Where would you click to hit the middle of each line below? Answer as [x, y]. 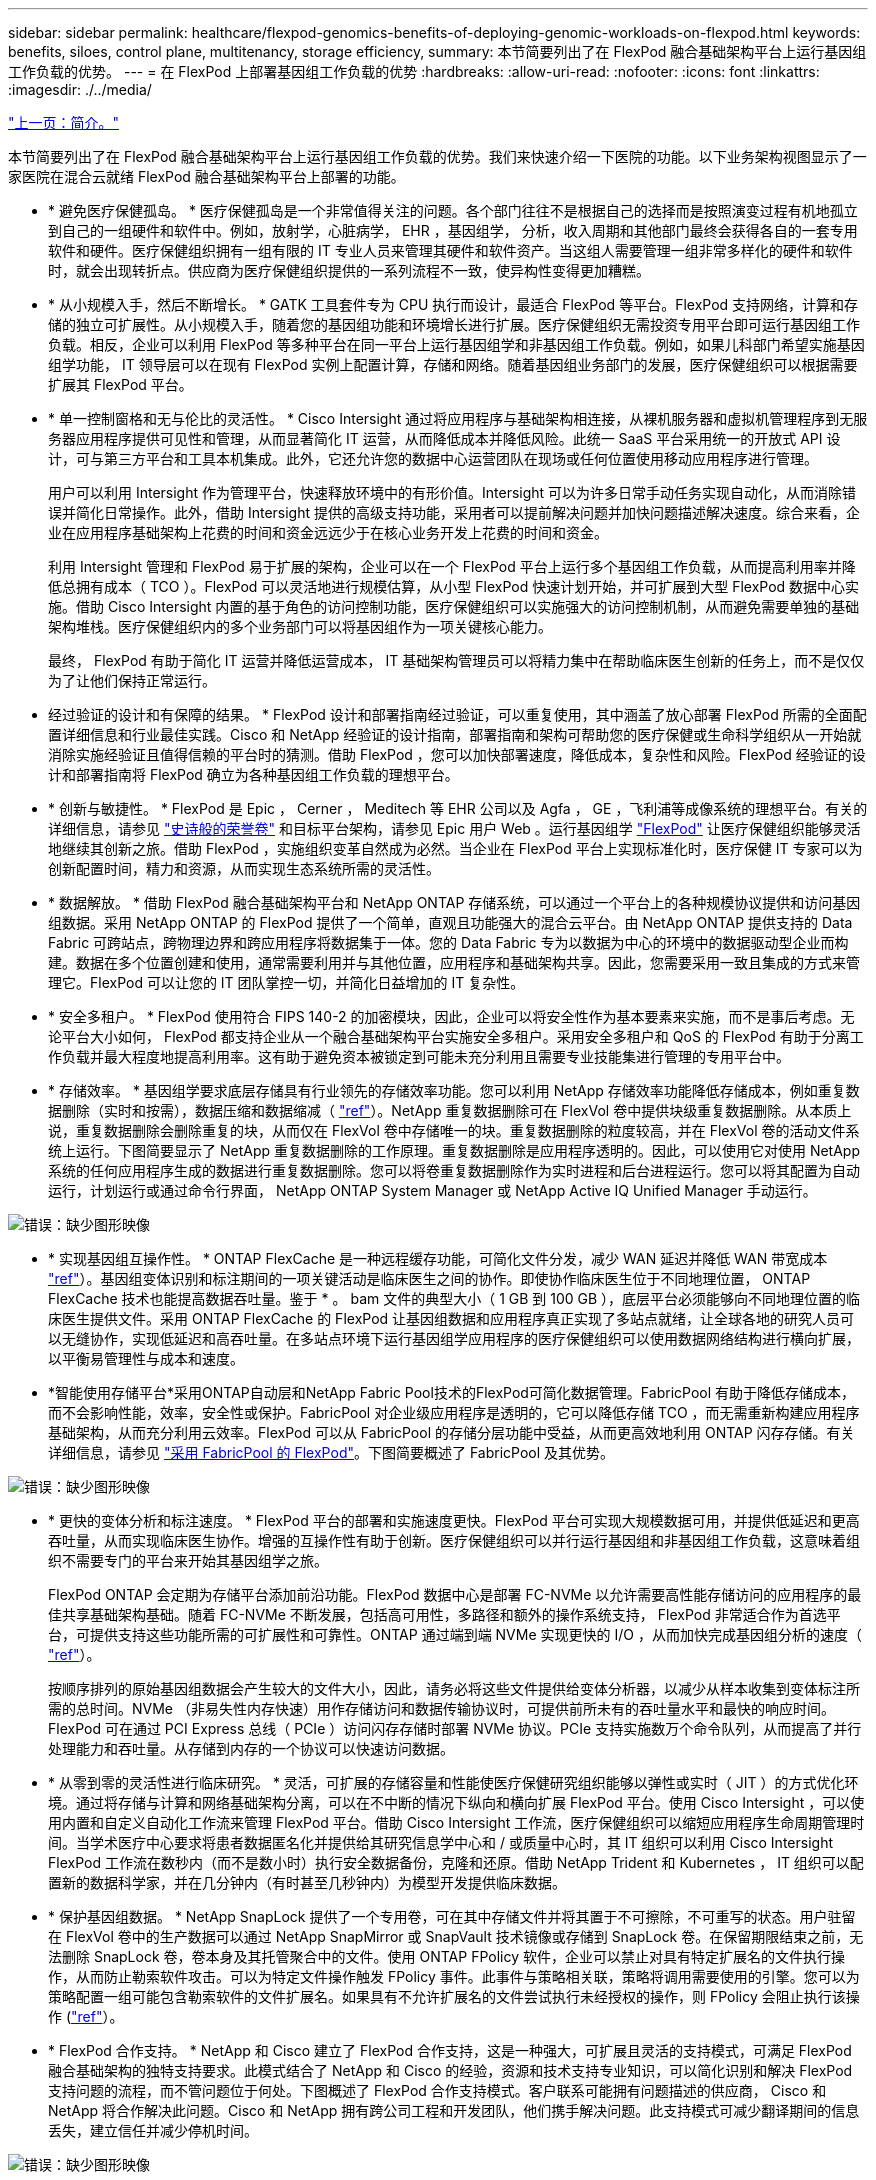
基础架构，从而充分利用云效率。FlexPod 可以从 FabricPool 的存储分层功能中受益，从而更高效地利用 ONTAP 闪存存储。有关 [451, 1432]
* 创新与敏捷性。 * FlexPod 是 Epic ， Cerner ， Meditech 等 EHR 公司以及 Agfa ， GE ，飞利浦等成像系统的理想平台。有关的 [458, 808]
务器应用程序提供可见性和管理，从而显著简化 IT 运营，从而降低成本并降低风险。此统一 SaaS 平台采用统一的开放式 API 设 [444, 438]
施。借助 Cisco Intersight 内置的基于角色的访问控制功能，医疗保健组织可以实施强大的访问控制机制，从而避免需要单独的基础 [454, 606]
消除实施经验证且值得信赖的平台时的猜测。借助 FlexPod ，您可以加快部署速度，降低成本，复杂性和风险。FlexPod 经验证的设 [457, 754]
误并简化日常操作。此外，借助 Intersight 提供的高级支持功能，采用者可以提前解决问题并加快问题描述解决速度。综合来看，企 [454, 512]
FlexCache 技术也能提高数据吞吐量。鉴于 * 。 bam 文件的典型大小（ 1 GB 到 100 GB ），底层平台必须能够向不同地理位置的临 [454, 1298]
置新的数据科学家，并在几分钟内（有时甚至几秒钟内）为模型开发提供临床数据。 [307, 1882]
